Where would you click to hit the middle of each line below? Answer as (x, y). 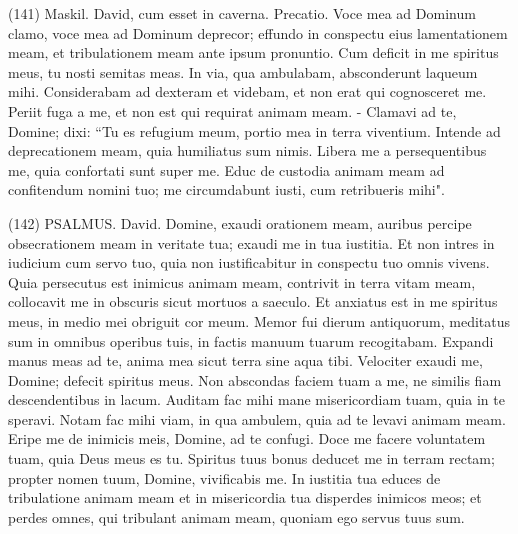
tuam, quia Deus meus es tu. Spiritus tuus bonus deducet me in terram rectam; (251, 458)
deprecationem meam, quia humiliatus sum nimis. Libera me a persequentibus (247, 150)
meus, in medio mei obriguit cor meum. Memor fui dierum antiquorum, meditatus (259, 320)
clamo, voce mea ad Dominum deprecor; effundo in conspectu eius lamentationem (258, 32)
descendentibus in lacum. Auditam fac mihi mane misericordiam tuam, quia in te (256, 399)
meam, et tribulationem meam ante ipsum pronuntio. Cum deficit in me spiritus (253, 52)
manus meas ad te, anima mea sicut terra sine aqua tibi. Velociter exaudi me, (245, 360)
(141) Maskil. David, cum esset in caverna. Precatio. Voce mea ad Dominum (242, 13)
